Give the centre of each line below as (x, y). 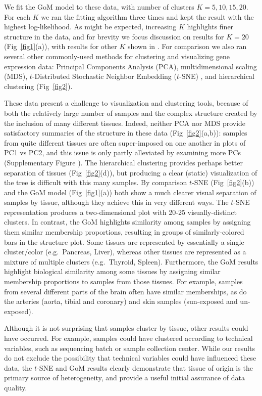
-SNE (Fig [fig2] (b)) (223, 182)
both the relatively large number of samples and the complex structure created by (131, 113)
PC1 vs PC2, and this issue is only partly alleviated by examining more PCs (122, 152)
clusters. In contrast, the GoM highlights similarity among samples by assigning (127, 222)
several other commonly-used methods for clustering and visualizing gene (117, 56)
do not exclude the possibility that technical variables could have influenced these (130, 358)
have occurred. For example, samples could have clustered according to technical (128, 338)
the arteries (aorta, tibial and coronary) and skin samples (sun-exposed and (121, 301)
